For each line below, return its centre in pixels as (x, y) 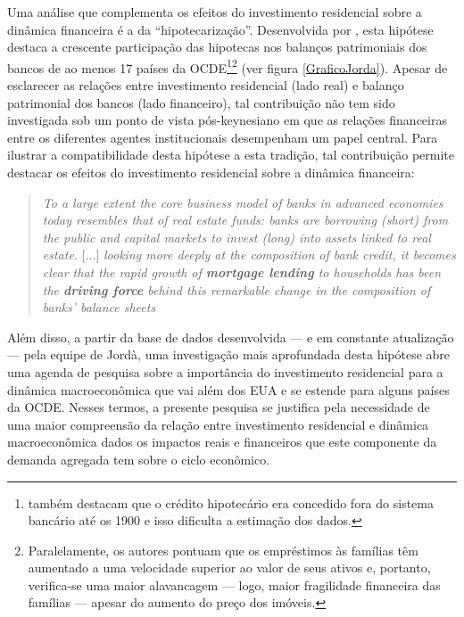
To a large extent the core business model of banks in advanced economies (243, 202)
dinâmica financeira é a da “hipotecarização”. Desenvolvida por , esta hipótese (220, 29)
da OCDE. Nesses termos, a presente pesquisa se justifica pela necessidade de (219, 407)
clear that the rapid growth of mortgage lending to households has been (242, 271)
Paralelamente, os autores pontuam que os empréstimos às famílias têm (223, 550)
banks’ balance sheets (99, 307)
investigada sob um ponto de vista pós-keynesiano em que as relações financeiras (227, 120)
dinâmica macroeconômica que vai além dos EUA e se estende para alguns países (228, 389)
